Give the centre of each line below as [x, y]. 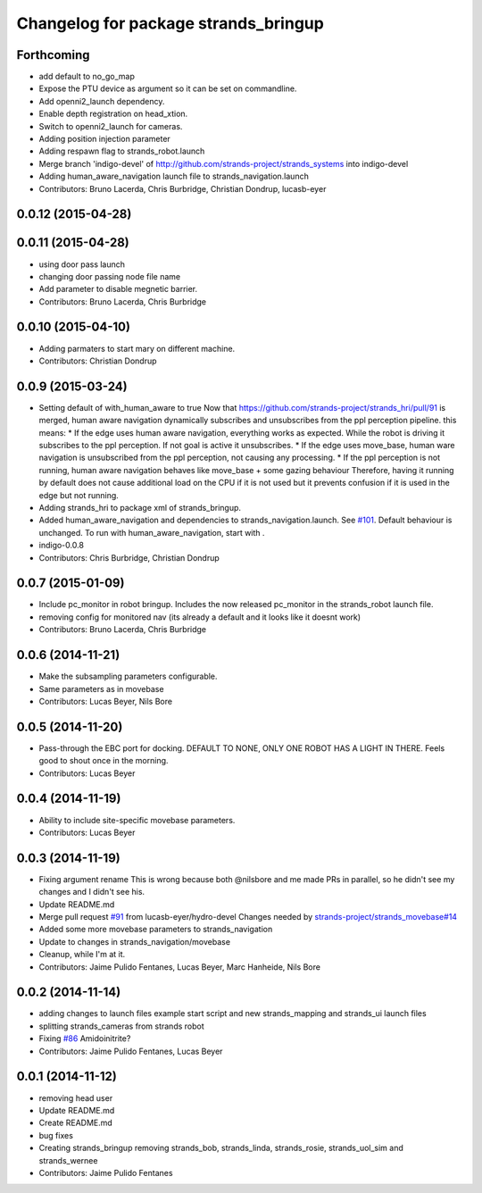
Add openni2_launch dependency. [102, 101]
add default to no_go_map [87, 77]
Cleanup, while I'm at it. [82, 955]
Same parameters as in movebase [101, 688]
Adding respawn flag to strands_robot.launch [122, 151]
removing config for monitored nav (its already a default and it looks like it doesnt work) [200, 617]
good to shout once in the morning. [104, 761]
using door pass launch [82, 264]
